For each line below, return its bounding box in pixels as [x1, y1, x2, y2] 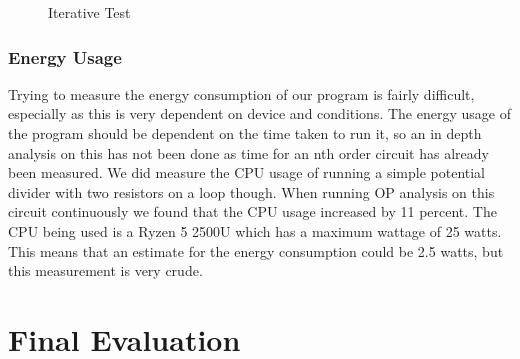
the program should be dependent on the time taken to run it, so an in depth [8, 123, 482, 143]
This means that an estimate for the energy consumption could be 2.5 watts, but [8, 240, 504, 261]
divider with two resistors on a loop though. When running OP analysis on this [8, 181, 495, 202]
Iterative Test [48, 2, 131, 22]
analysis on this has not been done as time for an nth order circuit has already [8, 142, 489, 163]
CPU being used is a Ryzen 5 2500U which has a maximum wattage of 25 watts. [8, 220, 502, 241]
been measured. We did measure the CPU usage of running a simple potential [8, 162, 486, 183]
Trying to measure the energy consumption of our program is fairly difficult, [8, 83, 475, 104]
